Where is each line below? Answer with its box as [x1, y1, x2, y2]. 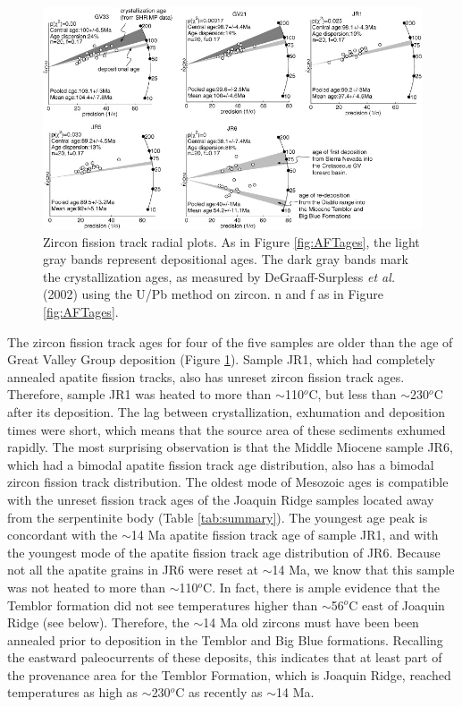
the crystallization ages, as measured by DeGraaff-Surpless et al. [43, 267, 396, 285]
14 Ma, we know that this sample [272, 560, 455, 579]
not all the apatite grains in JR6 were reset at [7, 560, 259, 579]
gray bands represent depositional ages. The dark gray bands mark [43, 250, 408, 268]
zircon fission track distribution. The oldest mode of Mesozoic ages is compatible [7, 473, 449, 491]
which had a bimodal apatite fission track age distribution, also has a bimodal [7, 455, 434, 473]
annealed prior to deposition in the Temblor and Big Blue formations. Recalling [7, 630, 443, 649]
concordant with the [7, 525, 118, 544]
